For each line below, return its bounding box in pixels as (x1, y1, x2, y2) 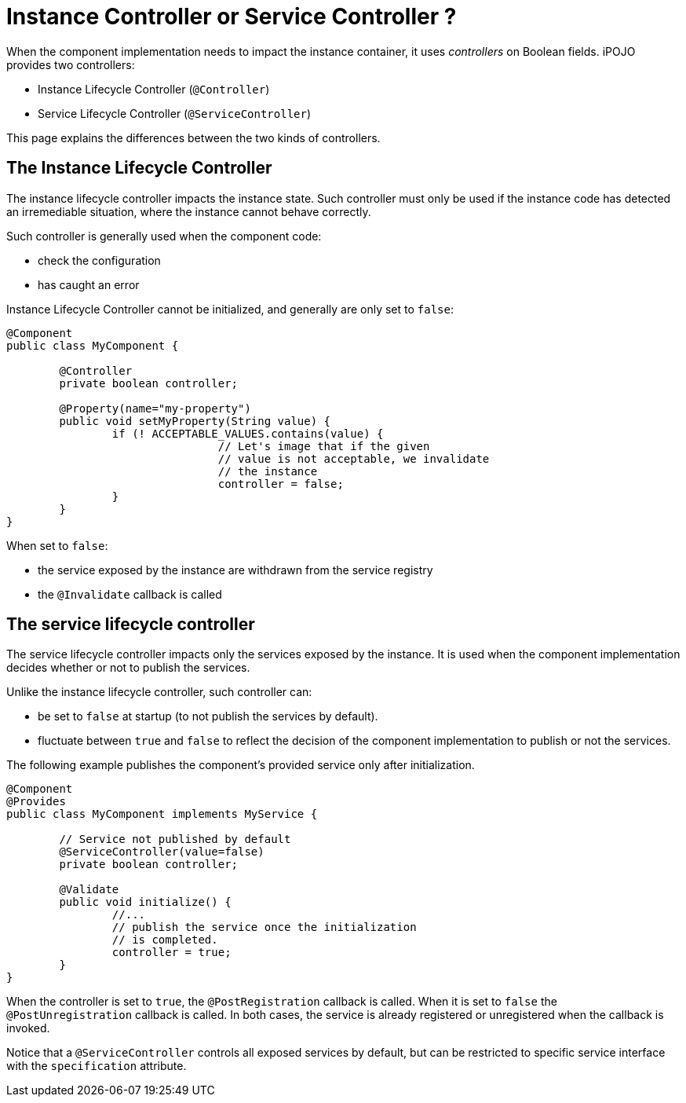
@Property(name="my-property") (59, 401, 251, 415)
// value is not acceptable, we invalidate (217, 452, 490, 465)
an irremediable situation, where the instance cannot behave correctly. (6, 204, 371, 218)
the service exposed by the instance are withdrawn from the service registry (38, 562, 433, 577)
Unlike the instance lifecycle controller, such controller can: (6, 685, 312, 699)
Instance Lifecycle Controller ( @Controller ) (38, 82, 270, 96)
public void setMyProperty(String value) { (59, 414, 331, 427)
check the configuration (38, 253, 161, 267)
